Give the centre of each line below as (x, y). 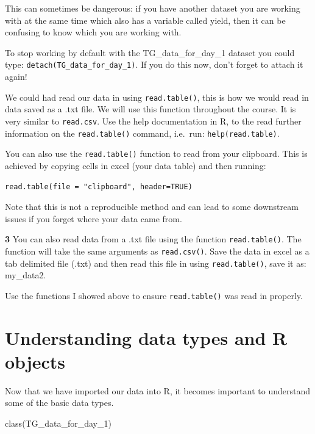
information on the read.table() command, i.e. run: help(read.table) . (142, 133)
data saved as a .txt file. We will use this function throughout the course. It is (150, 109)
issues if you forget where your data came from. (94, 218)
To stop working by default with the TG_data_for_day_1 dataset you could (150, 52)
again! (16, 77)
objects (35, 361)
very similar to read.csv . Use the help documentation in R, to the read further (153, 121)
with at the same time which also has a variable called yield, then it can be (145, 20)
